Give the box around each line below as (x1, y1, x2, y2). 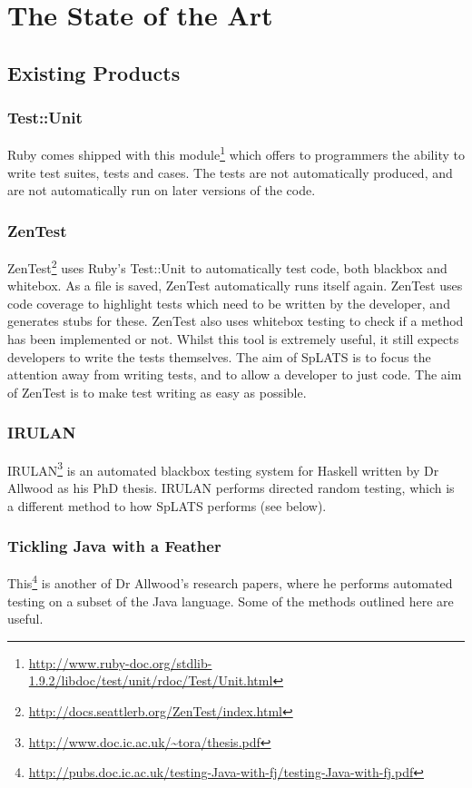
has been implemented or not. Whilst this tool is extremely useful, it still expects (7, 330, 459, 349)
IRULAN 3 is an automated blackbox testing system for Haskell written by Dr (7, 458, 439, 479)
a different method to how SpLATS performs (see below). (7, 496, 327, 515)
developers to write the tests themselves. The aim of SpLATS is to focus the (7, 347, 431, 366)
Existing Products (7, 58, 181, 86)
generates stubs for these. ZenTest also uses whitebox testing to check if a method (7, 311, 464, 330)
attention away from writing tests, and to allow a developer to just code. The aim (7, 365, 462, 384)
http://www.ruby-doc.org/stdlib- (28, 653, 212, 672)
